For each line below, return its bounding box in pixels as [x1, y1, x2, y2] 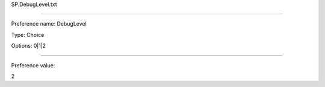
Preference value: [11, 61, 55, 69]
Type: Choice [11, 31, 45, 38]
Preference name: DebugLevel [11, 20, 87, 27]
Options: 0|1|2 [11, 42, 46, 49]
